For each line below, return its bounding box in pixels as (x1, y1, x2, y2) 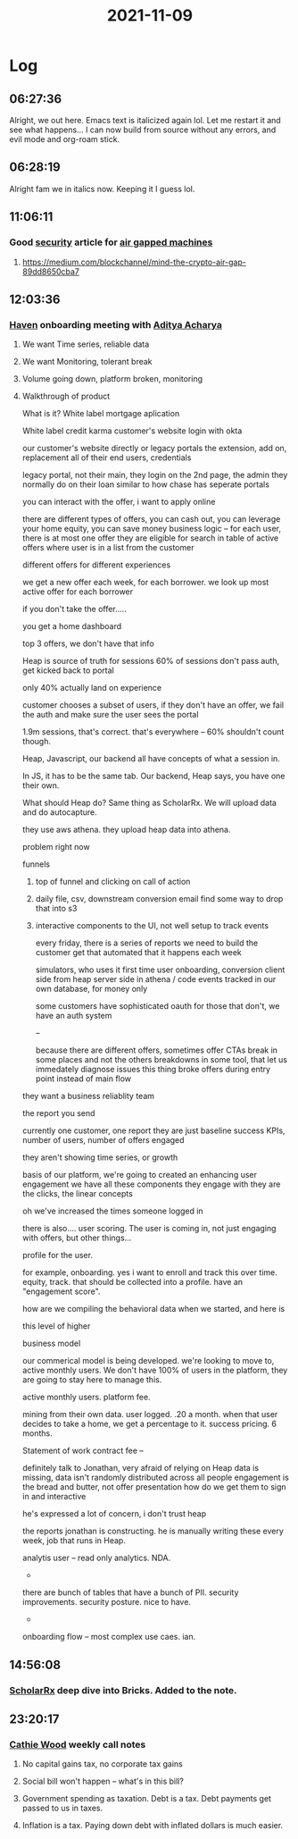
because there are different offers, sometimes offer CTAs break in (35, 1045, 278, 1055)
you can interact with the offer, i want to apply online (21, 497, 216, 508)
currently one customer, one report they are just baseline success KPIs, (21, 1125, 286, 1136)
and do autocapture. (21, 807, 97, 818)
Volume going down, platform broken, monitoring (21, 374, 203, 384)
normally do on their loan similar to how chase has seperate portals (21, 479, 270, 490)
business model (21, 1338, 81, 1349)
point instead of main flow (35, 1073, 132, 1084)
